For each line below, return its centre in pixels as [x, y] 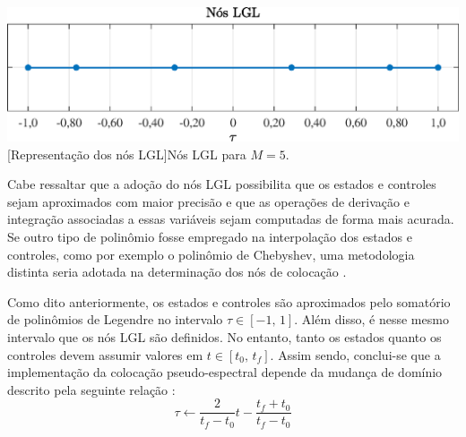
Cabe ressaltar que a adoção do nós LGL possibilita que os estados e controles [222, 184]
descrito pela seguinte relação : [91, 389]
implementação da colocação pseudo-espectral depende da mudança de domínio [225, 372]
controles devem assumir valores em [105, 354]
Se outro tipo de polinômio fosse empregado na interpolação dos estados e [210, 237]
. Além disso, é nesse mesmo [371, 319]
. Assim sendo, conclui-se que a [355, 354]
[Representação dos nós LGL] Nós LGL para [127, 154]
